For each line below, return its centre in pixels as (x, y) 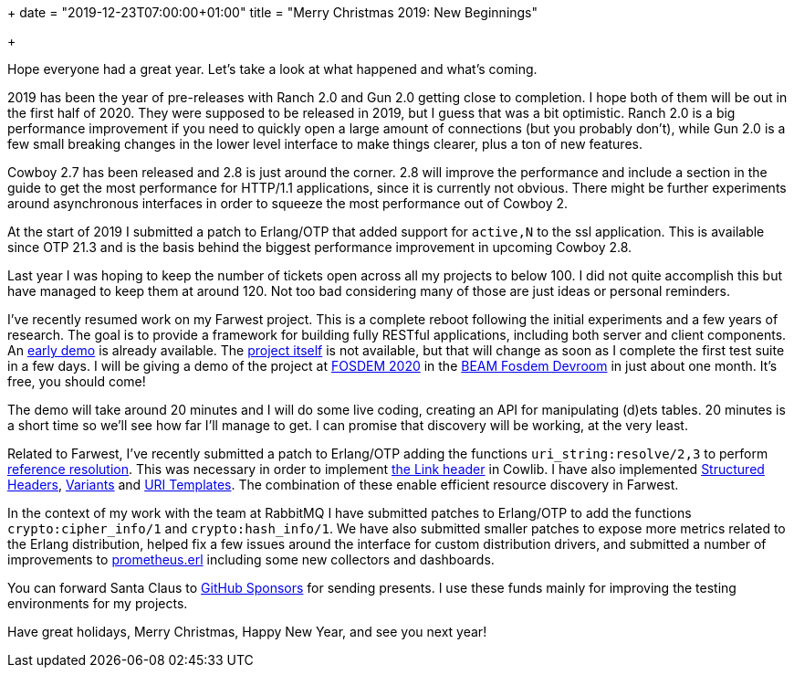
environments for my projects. (98, 603)
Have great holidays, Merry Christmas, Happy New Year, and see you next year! (247, 632)
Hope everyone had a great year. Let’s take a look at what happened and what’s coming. (272, 69)
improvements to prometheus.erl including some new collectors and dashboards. (251, 559)
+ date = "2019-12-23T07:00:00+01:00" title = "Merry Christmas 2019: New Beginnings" (273, 12)
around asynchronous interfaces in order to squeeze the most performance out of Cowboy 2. (288, 203)
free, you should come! (77, 381)
